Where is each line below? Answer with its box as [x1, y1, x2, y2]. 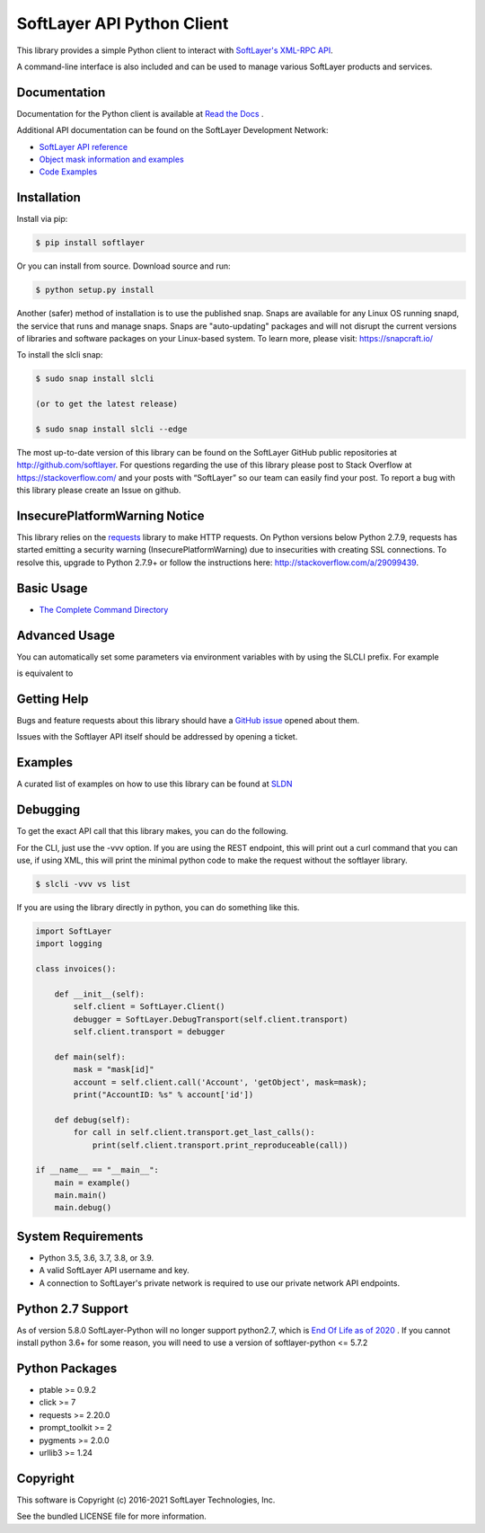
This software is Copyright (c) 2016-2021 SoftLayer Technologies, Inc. [16, 1494, 276, 1505]
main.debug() [54, 1202, 112, 1213]
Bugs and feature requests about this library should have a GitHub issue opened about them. [16, 714, 360, 725]
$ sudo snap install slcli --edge [35, 423, 188, 434]
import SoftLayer [35, 926, 112, 936]
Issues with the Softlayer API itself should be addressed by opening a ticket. [16, 731, 298, 742]
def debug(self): [54, 1114, 131, 1125]
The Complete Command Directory [39, 604, 169, 615]
